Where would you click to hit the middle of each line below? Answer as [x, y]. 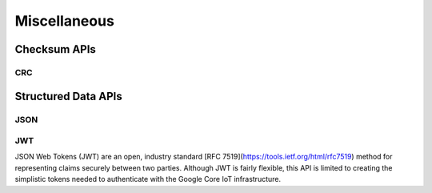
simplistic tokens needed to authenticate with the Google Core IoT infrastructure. [148, 179]
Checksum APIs [55, 49]
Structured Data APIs [69, 96]
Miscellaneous [65, 21]
